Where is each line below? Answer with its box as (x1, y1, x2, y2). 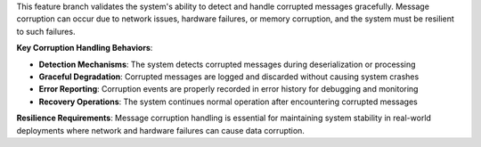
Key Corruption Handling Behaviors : (16, 43, 153, 53)
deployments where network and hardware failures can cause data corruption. (16, 125, 305, 135)
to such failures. (16, 26, 76, 37)
